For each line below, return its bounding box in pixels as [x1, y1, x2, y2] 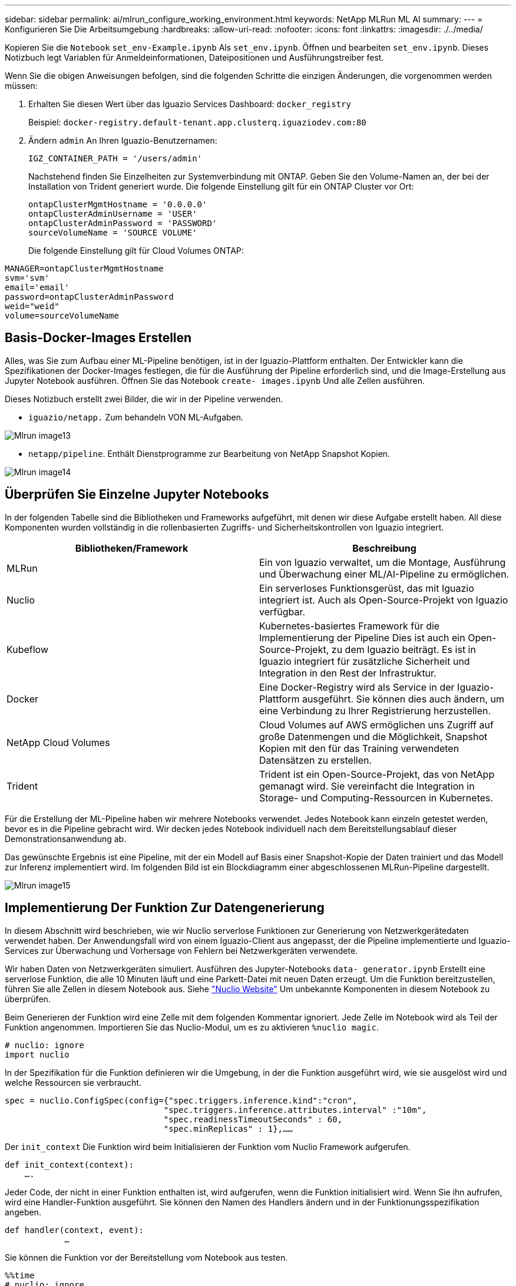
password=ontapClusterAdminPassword [5, 292, 174, 301]
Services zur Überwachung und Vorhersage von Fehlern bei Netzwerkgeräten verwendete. [5, 945, 358, 956]
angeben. [5, 1207, 41, 1217]
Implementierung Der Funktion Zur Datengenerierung [5, 900, 325, 916]
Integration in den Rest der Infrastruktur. [259, 667, 436, 679]
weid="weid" [5, 301, 59, 311]
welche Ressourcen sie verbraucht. [5, 1077, 141, 1088]
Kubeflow [6, 643, 48, 655]
